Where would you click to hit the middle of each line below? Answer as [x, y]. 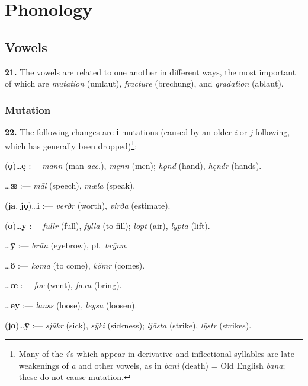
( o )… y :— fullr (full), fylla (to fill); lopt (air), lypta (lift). [108, 225]
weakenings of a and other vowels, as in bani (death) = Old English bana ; [152, 365]
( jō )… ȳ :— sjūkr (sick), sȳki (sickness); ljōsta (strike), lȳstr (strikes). [128, 325]
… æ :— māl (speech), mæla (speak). [70, 185]
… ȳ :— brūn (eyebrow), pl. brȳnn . [66, 245]
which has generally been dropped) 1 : [71, 145]
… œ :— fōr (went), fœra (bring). [63, 285]
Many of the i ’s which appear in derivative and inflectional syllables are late [156, 354]
